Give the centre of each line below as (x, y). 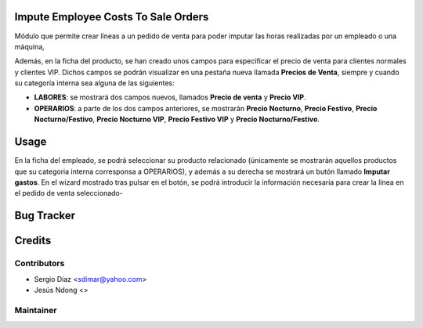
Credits (33, 241)
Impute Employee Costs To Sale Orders (112, 17)
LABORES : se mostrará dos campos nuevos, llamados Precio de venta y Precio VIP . (170, 97)
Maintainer (36, 310)
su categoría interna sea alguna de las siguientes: (95, 83)
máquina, (29, 46)
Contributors (40, 264)
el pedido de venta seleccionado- (69, 193)
